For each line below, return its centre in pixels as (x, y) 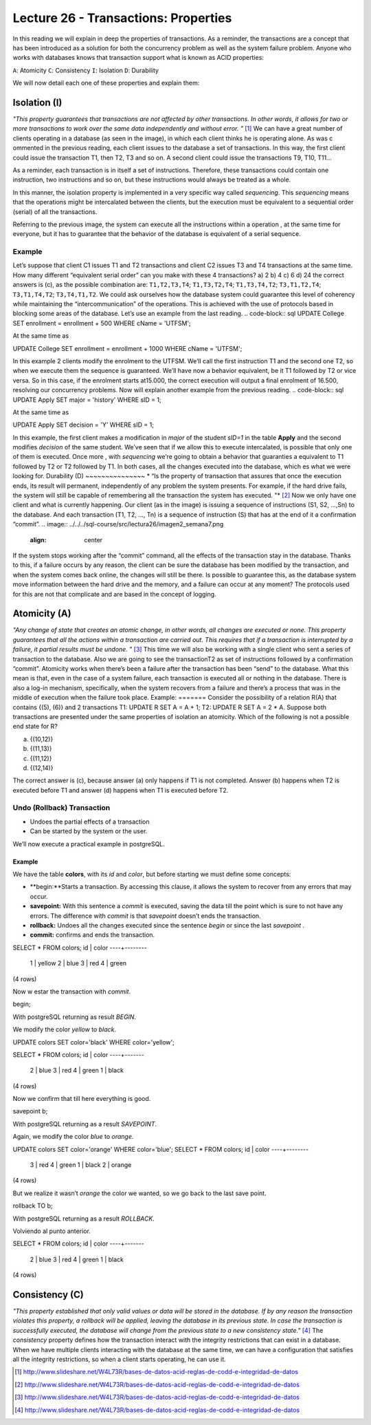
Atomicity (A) (42, 613)
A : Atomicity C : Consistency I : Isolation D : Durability (86, 70)
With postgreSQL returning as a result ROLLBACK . (83, 1219)
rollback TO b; (33, 1206)
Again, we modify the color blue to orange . (73, 1137)
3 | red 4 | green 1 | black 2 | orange (81, 1165)
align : (38, 539)
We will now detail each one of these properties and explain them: (106, 83)
